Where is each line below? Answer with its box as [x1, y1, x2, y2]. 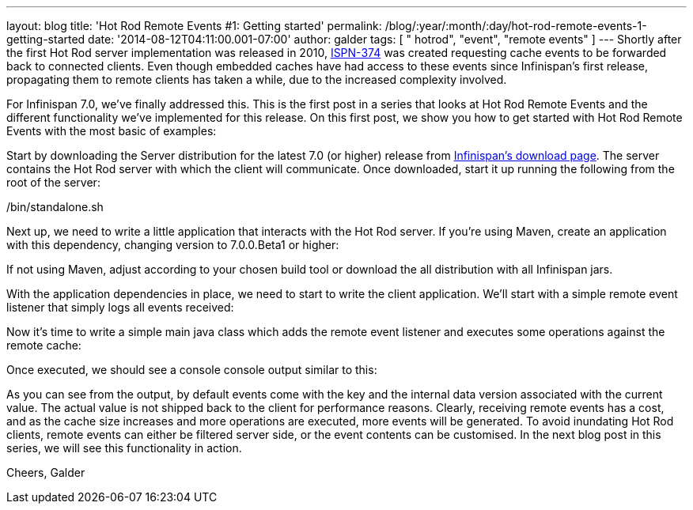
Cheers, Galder [6, 466, 85, 479]
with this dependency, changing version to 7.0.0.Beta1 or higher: [6, 238, 339, 251]
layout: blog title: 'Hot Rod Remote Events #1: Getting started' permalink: [6, 19, 382, 32]
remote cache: [6, 338, 81, 352]
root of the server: [6, 176, 100, 189]
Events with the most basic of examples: [6, 124, 217, 138]
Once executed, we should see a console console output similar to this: [6, 363, 377, 376]
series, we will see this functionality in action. [6, 441, 242, 455]
